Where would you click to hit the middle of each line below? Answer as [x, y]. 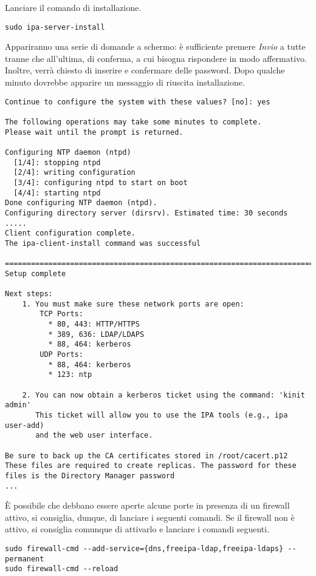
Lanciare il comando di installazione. [73, 7]
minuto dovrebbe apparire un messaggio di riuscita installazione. [125, 82]
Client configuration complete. [70, 233]
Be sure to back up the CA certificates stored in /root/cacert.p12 [146, 456]
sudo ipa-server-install [55, 27]
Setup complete [36, 273]
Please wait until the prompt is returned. [94, 132]
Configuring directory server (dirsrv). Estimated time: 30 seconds [146, 213]
